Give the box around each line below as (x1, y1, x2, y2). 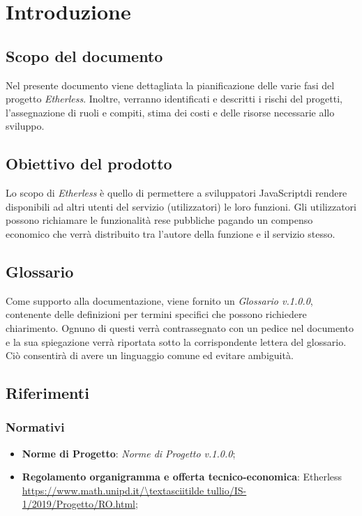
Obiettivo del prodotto (6, 153, 172, 174)
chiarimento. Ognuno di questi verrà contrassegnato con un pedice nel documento (6, 320, 354, 335)
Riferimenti (6, 382, 89, 404)
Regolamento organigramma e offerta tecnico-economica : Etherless (22, 469, 342, 484)
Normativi (6, 418, 65, 436)
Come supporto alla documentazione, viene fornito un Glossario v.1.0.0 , (6, 293, 313, 308)
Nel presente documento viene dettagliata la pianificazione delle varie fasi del (6, 77, 335, 92)
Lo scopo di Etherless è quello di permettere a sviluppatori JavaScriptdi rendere (6, 185, 347, 200)
